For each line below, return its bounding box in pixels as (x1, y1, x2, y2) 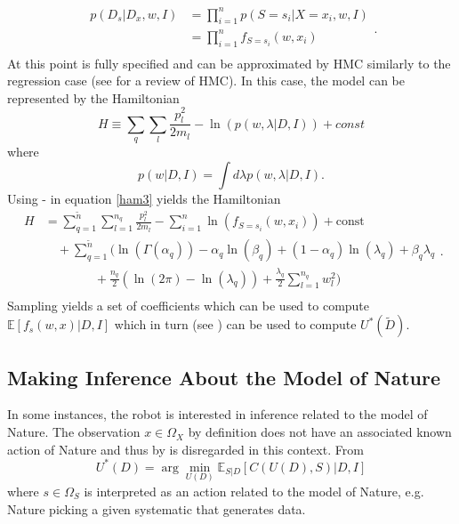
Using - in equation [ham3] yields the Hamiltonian (7, 189, 281, 207)
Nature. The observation (7, 423, 141, 441)
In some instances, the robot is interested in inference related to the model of (7, 405, 428, 423)
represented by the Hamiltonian (7, 88, 180, 107)
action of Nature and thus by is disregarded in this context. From (7, 439, 364, 458)
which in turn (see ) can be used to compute (114, 315, 357, 334)
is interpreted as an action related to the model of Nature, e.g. (84, 481, 424, 500)
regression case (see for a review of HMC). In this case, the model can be (7, 71, 405, 90)
